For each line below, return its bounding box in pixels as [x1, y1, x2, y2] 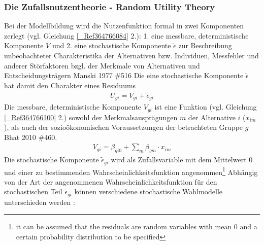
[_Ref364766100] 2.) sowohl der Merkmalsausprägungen [4, 112, 178, 122]
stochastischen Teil [4, 186, 62, 197]
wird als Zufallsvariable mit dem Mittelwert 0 [111, 154, 253, 165]
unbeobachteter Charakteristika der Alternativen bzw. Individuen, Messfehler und [4, 50, 259, 60]
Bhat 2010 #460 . [4, 131, 57, 142]
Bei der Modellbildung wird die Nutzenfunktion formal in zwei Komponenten [4, 20, 244, 31]
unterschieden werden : [4, 196, 75, 207]
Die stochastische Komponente [4, 154, 99, 165]
